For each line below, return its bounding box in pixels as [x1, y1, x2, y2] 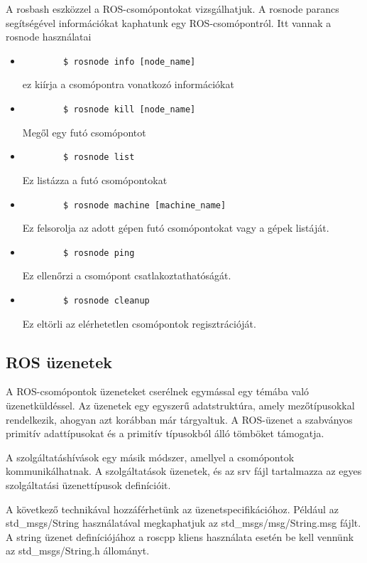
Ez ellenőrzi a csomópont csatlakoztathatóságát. [22, 268, 231, 283]
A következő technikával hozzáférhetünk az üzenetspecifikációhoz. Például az [6, 501, 339, 516]
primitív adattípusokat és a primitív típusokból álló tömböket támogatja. [6, 426, 324, 441]
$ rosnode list [63, 152, 135, 163]
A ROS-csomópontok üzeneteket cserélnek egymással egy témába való [6, 384, 310, 399]
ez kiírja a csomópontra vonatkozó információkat [22, 77, 234, 92]
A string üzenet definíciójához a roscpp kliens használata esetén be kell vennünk [6, 529, 354, 544]
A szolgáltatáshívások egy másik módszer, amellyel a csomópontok [6, 449, 295, 464]
